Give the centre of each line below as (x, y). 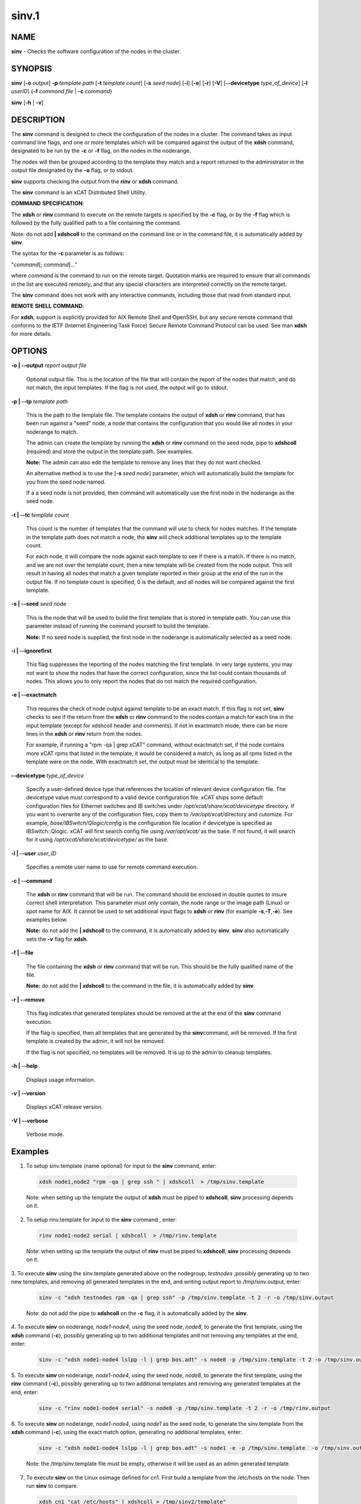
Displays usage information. (61, 1079)
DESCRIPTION (38, 119)
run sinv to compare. (52, 1485)
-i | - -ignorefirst (32, 650)
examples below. (47, 920)
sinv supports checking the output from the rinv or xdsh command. (95, 181)
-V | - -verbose (29, 1120)
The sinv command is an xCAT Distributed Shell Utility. (79, 192)
